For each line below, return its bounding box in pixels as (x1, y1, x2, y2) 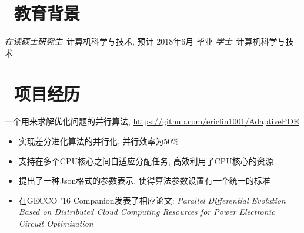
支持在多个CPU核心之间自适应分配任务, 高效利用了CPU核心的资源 (18, 154, 273, 167)
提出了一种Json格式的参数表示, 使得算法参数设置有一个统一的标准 (18, 174, 270, 187)
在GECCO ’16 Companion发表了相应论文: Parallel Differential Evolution (18, 194, 286, 206)
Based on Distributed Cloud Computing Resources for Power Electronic (18, 205, 275, 218)
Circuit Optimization (18, 217, 93, 229)
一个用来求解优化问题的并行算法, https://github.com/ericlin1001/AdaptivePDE (5, 115, 299, 127)
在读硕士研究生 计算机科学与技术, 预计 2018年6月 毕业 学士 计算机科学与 (5, 35, 286, 48)
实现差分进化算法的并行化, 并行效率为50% (18, 135, 179, 147)
